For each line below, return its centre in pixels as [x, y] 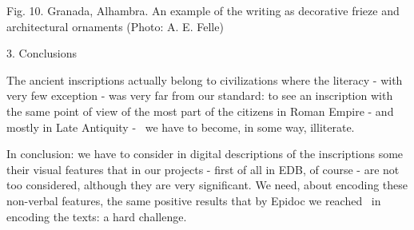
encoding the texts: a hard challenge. [97, 216]
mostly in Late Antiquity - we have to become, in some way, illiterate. [181, 127]
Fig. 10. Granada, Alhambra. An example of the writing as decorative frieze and [203, 10]
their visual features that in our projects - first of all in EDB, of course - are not [203, 169]
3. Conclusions [42, 53]
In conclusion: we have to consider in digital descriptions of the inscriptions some [205, 154]
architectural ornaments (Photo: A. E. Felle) [115, 26]
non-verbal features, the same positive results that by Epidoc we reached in [194, 200]
